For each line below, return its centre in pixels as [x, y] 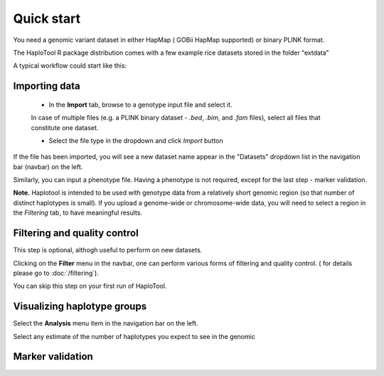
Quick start [47, 18]
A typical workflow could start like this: [70, 66]
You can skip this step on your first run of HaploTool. [90, 286]
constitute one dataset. [65, 127]
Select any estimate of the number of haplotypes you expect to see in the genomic [134, 336]
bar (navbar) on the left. [48, 166]
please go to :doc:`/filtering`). [56, 273]
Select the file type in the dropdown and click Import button [136, 140]
